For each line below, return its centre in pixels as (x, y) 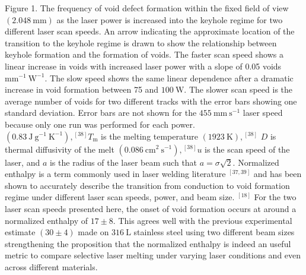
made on (93, 232)
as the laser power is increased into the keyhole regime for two (170, 19)
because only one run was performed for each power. (100, 124)
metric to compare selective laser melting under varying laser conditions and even (153, 255)
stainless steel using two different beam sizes (214, 232)
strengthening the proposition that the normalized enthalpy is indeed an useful (148, 243)
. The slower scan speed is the (238, 89)
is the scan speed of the (247, 149)
